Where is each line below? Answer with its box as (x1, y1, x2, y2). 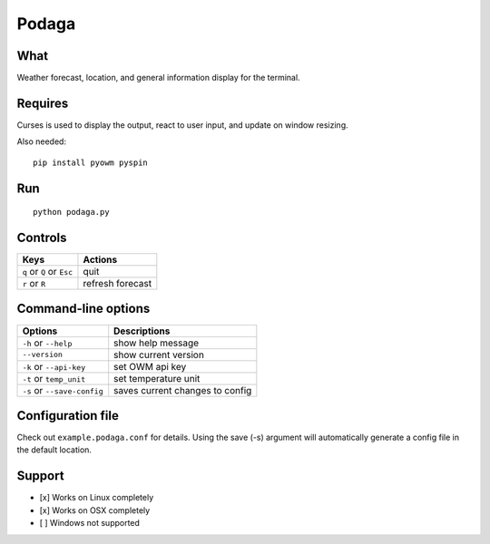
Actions (83, 254, 118, 267)
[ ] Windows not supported (39, 518, 141, 529)
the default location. (16, 444, 93, 455)
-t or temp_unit (22, 372, 86, 384)
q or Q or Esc (22, 266, 73, 278)
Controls (16, 229, 67, 245)
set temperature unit (113, 372, 201, 384)
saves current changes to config (113, 384, 252, 396)
